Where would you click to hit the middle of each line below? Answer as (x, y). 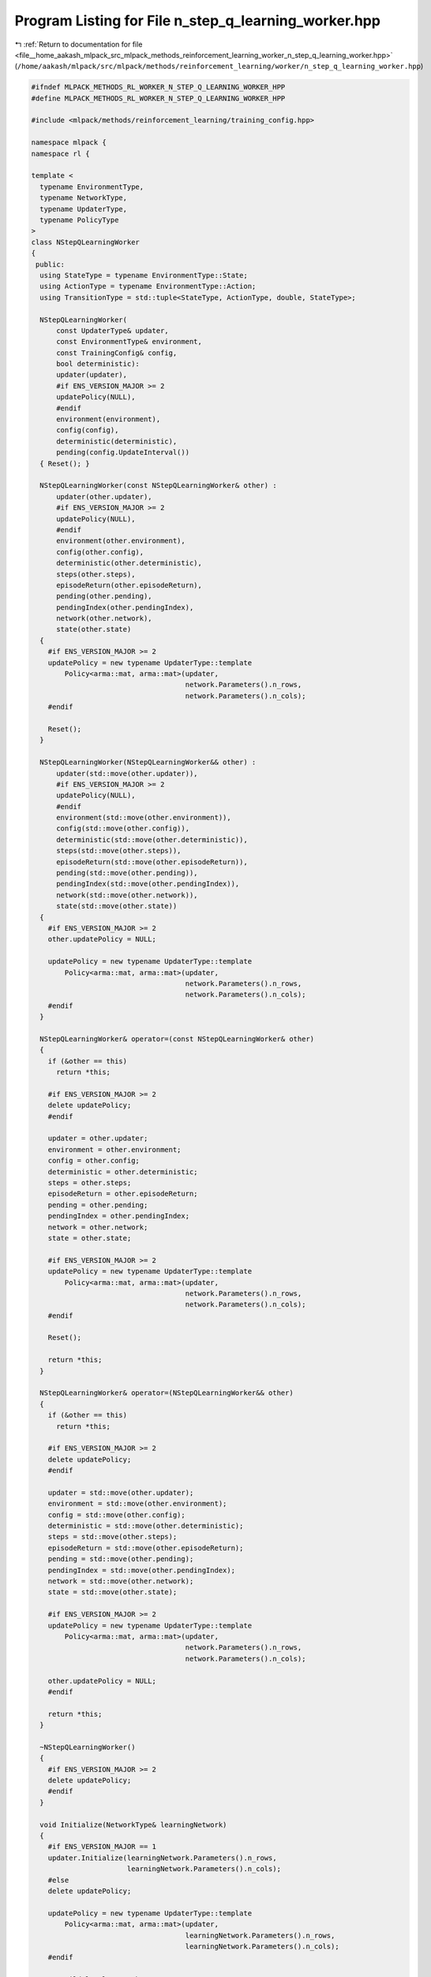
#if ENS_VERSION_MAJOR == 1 (102, 1847)
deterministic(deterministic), (117, 441)
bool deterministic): (98, 364)
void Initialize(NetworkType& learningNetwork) (133, 1824)
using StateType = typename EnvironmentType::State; (144, 275)
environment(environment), (109, 420)
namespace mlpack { (69, 143)
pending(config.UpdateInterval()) (123, 452)
